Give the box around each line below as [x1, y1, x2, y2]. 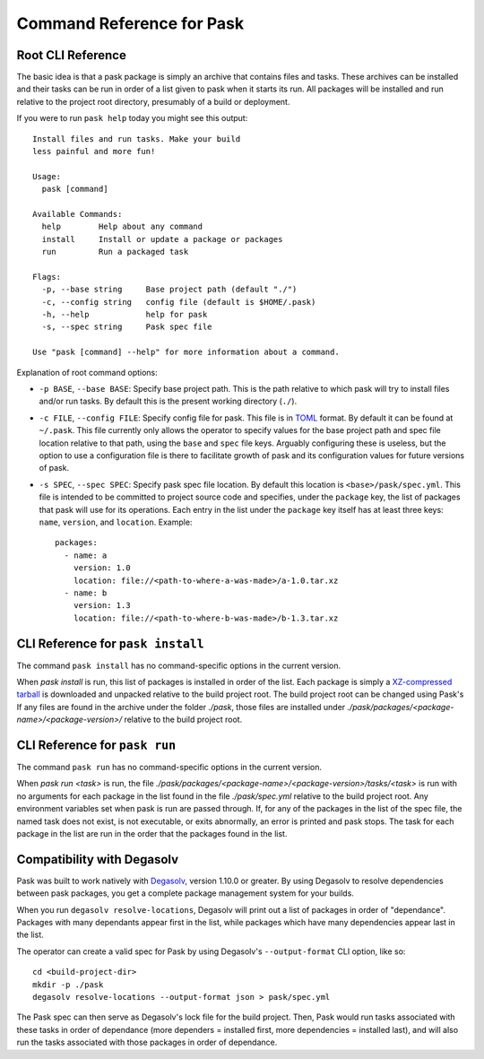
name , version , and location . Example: [39, 516, 193, 527]
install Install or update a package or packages [41, 234, 283, 244]
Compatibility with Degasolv [16, 852, 179, 867]
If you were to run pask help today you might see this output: [16, 113, 248, 124]
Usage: [32, 171, 62, 181]
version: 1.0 [73, 563, 131, 573]
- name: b [64, 587, 108, 598]
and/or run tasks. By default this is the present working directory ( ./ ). [39, 395, 298, 407]
